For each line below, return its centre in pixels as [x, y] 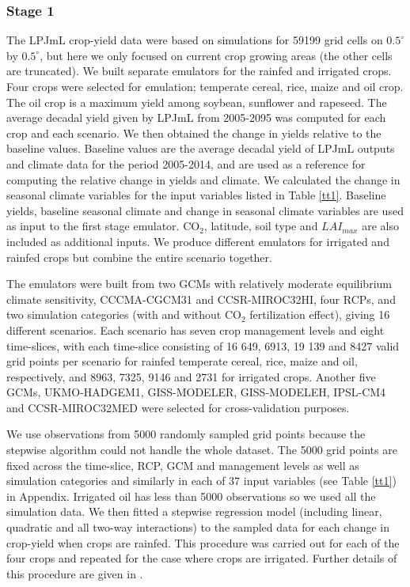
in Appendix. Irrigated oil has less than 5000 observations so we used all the [191, 496]
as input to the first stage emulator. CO [103, 226]
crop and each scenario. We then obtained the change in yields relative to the [194, 133]
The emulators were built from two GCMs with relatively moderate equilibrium [199, 284]
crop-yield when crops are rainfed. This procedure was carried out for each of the [203, 542]
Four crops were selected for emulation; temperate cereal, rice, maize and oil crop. [205, 86]
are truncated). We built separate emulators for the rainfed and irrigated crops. [199, 71]
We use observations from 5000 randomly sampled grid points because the [186, 434]
